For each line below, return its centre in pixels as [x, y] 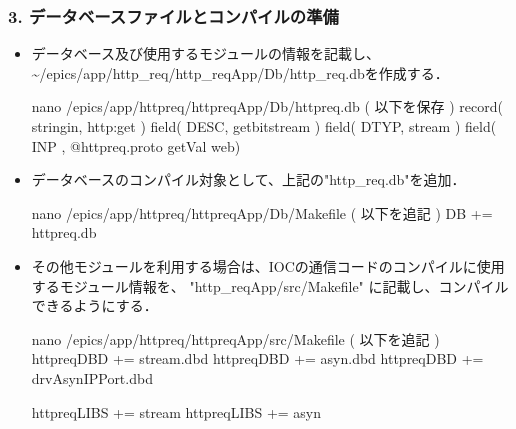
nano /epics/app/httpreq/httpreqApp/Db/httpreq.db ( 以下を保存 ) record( [267, 106]
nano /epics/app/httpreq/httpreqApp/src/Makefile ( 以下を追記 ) [235, 338]
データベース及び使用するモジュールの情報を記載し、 [206, 53]
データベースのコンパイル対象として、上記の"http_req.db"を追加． [248, 179]
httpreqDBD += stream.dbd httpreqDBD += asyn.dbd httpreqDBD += [257, 358]
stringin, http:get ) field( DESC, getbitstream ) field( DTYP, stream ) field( [264, 126]
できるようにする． [94, 305]
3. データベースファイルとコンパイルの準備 [173, 15]
